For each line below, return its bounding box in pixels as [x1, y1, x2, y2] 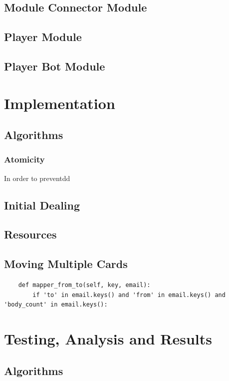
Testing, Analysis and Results [4, 328, 213, 349]
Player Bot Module [4, 58, 105, 73]
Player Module [4, 29, 82, 44]
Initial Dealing [4, 197, 80, 212]
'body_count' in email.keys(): [4, 301, 108, 308]
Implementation [4, 92, 115, 113]
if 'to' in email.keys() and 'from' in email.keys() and [32, 291, 226, 298]
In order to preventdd [4, 172, 70, 183]
